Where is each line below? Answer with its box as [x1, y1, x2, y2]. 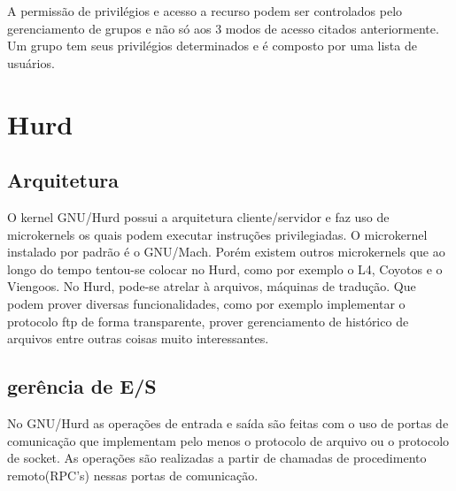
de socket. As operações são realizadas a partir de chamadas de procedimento [7, 449, 427, 467]
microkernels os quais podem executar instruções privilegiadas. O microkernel [7, 225, 428, 243]
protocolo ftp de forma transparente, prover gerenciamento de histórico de [7, 311, 409, 330]
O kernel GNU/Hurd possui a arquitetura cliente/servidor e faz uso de [7, 207, 390, 226]
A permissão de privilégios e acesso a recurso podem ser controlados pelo [7, 2, 403, 19]
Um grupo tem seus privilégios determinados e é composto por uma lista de [7, 36, 417, 55]
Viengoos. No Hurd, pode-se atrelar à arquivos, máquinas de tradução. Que [7, 277, 416, 295]
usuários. [7, 53, 55, 72]
